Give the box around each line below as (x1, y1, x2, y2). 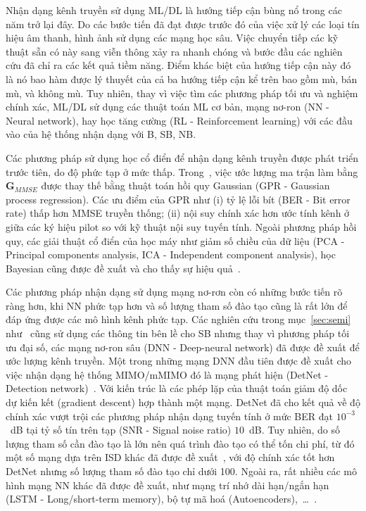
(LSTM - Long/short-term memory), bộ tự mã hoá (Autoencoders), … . (6, 491, 317, 506)
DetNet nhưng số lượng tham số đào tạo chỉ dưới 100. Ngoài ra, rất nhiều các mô (6, 464, 357, 478)
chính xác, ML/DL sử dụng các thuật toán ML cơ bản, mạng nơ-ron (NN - (6, 99, 329, 114)
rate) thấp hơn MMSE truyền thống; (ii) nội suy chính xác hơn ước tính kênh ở (6, 206, 350, 220)
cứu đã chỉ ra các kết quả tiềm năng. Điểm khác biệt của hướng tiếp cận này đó (6, 58, 351, 72)
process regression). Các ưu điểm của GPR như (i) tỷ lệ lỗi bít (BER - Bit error (6, 191, 351, 206)
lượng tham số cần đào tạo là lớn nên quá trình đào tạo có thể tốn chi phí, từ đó (6, 436, 355, 450)
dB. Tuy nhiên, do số (248, 422, 340, 437)
